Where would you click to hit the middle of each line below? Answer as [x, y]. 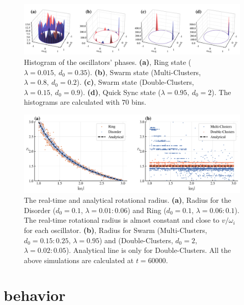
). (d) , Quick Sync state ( [120, 92]
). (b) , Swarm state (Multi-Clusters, [144, 72]
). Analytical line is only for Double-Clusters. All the [148, 250]
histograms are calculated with [72, 102]
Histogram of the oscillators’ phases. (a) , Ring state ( [108, 62]
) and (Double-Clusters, [136, 240]
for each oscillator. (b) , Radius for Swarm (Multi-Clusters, [116, 230]
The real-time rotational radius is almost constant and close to [122, 220]
